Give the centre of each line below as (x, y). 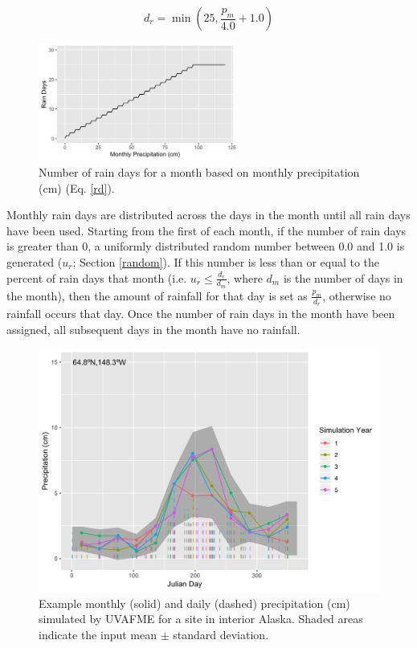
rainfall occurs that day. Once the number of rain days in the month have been (201, 314)
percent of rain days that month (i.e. (97, 277)
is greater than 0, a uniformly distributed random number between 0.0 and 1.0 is (206, 246)
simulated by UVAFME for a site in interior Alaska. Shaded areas (201, 619)
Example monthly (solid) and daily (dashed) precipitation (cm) (194, 603)
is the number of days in (343, 277)
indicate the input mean (98, 634)
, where (245, 277)
